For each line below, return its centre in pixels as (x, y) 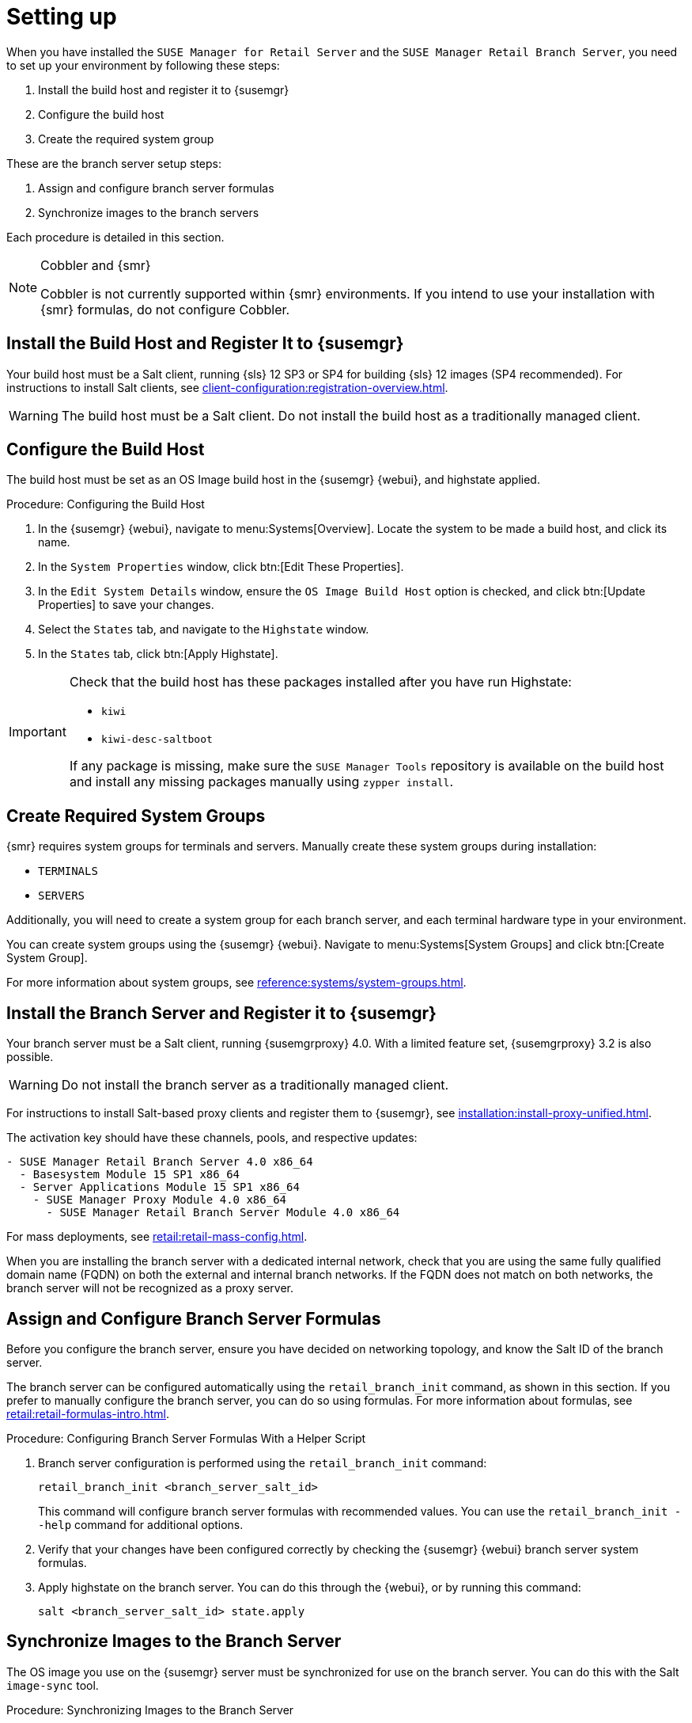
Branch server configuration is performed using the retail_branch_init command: (263, 1462)
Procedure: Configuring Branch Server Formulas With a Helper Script (186, 1438)
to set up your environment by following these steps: (143, 65)
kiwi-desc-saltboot (157, 740)
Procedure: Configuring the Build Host (106, 504)
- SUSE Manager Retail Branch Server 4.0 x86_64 (160, 1162)
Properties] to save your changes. (126, 605)
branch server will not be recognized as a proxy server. (150, 1288)
